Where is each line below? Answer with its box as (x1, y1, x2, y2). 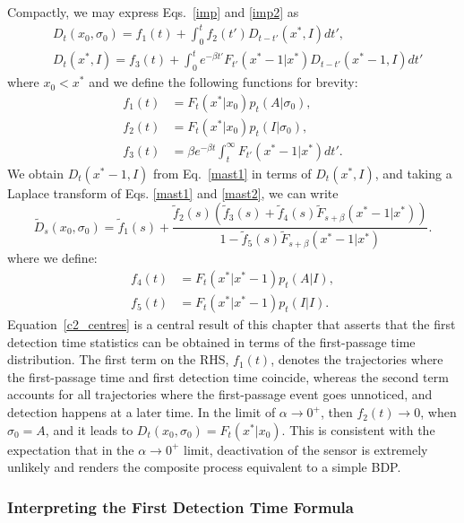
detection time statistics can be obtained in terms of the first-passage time (7, 332, 416, 351)
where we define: (7, 248, 98, 267)
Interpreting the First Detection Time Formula (7, 495, 354, 518)
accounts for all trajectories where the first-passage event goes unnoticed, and (7, 385, 433, 404)
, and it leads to (45, 420, 133, 439)
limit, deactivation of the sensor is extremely (184, 440, 428, 458)
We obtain (7, 163, 64, 182)
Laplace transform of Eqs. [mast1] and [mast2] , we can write (7, 183, 339, 202)
